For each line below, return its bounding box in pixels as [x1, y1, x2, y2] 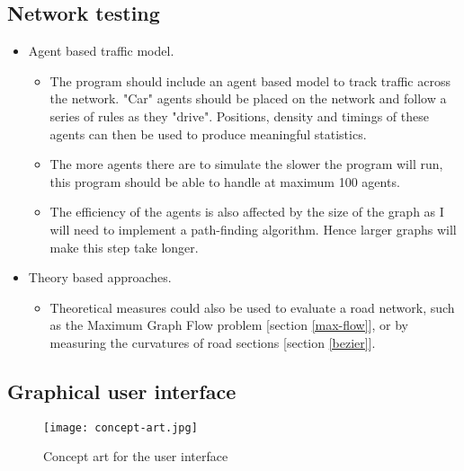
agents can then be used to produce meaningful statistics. [49, 124, 367, 143]
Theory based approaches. [28, 268, 172, 287]
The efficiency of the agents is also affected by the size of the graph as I [49, 202, 444, 221]
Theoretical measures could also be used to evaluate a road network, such [49, 298, 455, 316]
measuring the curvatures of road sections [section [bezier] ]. [49, 333, 376, 351]
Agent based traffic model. [28, 41, 174, 60]
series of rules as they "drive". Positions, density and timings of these [49, 106, 429, 125]
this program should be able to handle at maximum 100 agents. [49, 172, 400, 191]
